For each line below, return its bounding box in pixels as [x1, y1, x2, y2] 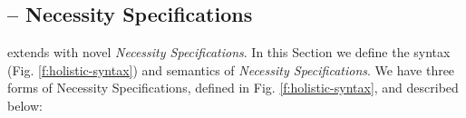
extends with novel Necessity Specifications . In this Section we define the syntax [7, 43, 451, 62]
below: [7, 95, 43, 114]
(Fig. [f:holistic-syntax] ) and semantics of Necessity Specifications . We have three [7, 60, 455, 79]
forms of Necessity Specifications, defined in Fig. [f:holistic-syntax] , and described [7, 78, 459, 97]
